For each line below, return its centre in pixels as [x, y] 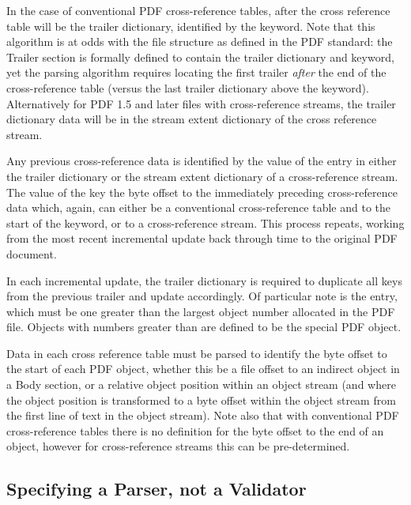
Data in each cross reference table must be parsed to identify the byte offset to [197, 353]
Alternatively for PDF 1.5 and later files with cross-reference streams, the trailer [201, 103]
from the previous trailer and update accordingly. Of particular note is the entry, [202, 296]
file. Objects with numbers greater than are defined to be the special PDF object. [204, 327]
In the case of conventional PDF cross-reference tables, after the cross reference [198, 10]
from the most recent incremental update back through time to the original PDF [202, 238]
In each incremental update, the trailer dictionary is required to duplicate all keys [204, 280]
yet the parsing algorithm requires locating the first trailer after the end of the [196, 72]
